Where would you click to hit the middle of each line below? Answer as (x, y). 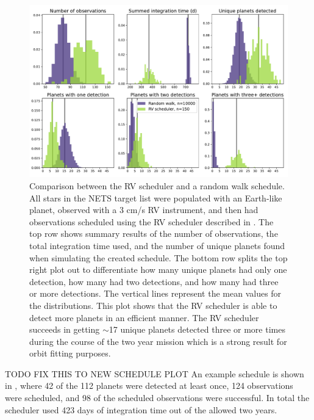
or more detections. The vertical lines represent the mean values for (155, 293)
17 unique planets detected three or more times (197, 329)
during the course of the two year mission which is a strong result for (158, 341)
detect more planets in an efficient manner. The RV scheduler (144, 317)
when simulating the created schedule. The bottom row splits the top (159, 257)
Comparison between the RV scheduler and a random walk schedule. (157, 185)
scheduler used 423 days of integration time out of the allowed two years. (141, 409)
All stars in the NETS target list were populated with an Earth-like (156, 197)
